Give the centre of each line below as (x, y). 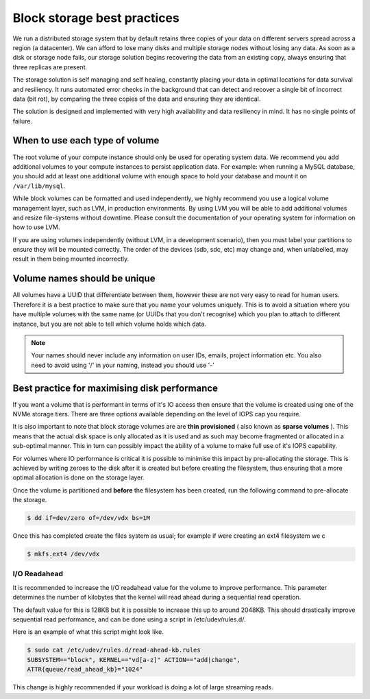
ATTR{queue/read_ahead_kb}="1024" (85, 670)
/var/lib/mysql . (39, 186)
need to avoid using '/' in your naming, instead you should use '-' (123, 365)
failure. (23, 121)
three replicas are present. (50, 67)
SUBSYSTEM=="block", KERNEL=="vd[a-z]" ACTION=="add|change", (134, 660)
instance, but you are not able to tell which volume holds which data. (110, 324)
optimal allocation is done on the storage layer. (78, 477)
